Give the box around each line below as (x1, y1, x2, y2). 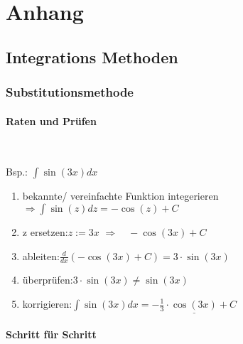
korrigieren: (22, 296, 72, 311)
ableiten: (22, 248, 60, 263)
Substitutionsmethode (6, 83, 134, 101)
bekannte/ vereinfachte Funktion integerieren (22, 188, 219, 203)
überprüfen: (22, 272, 73, 287)
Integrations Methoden (6, 45, 178, 68)
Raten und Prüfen (6, 113, 97, 128)
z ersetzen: (22, 224, 68, 239)
